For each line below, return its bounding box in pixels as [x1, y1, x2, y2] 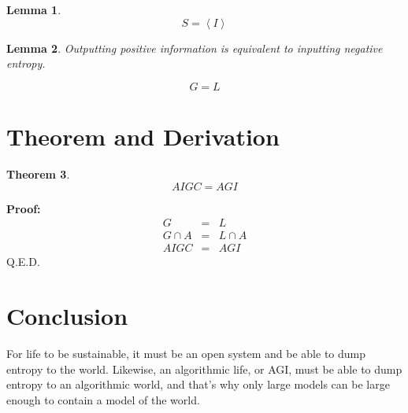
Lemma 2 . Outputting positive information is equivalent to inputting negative [6, 39, 383, 56]
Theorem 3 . [6, 165, 70, 182]
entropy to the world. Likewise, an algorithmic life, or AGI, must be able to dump [6, 360, 402, 377]
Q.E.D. [6, 253, 40, 270]
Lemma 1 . [6, 2, 61, 17]
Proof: [6, 200, 41, 216]
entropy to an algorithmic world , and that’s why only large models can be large [6, 376, 390, 393]
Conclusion [6, 299, 128, 331]
